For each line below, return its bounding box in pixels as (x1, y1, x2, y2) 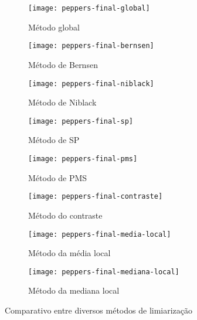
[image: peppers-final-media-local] (28, 230, 171, 239)
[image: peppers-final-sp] (28, 117, 133, 125)
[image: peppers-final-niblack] (28, 79, 154, 88)
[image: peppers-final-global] (28, 4, 150, 12)
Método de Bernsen (28, 58, 98, 70)
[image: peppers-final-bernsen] (28, 42, 154, 50)
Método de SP (28, 134, 80, 146)
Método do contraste (28, 209, 103, 221)
